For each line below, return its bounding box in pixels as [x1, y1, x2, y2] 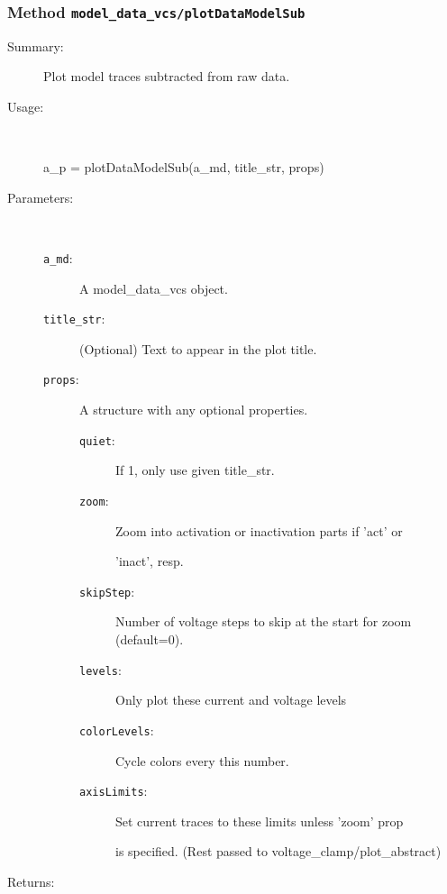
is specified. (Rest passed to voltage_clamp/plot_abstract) [115, 842, 442, 861]
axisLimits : [79, 781, 148, 800]
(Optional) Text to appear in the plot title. [79, 339, 317, 358]
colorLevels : [79, 720, 154, 739]
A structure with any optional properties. [79, 400, 308, 419]
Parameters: [7, 187, 74, 206]
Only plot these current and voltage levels [115, 690, 347, 709]
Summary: [7, 36, 64, 55]
